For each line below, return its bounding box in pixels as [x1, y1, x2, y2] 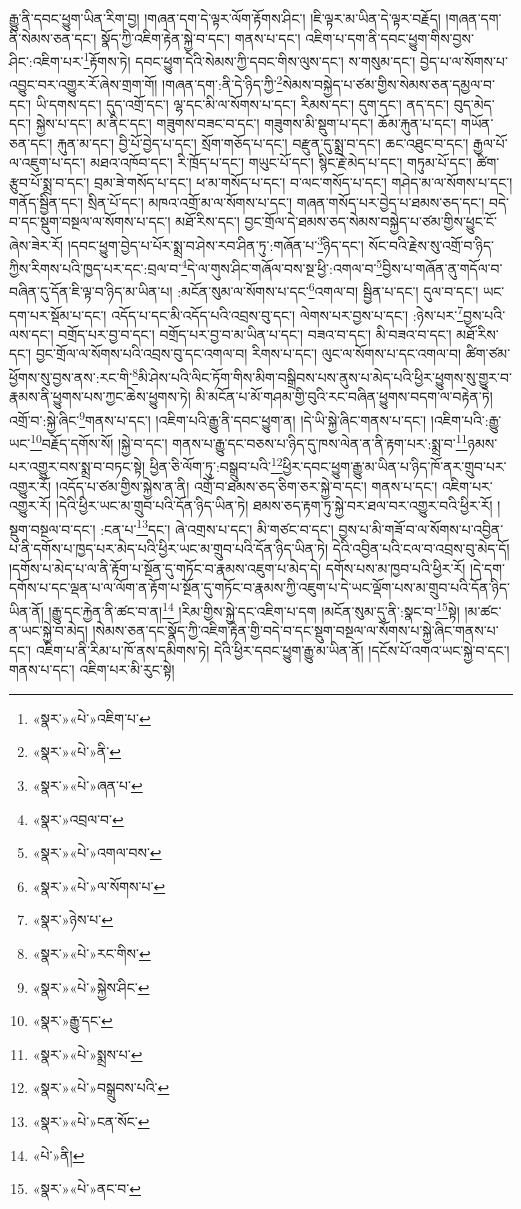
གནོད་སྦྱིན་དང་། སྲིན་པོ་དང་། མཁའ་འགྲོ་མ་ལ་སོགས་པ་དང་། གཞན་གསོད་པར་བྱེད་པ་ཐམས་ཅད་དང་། [9, 191, 485, 212]
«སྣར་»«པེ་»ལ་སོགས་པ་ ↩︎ [32, 875, 166, 896]
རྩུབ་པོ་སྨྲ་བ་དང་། [9, 172, 90, 193]
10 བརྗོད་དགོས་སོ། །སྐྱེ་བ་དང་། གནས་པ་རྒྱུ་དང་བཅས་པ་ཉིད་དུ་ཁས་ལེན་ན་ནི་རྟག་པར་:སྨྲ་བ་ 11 [30, 430, 468, 453]
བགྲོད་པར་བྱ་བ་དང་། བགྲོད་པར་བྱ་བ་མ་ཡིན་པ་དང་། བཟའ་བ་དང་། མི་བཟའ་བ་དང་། [58, 323, 452, 344]
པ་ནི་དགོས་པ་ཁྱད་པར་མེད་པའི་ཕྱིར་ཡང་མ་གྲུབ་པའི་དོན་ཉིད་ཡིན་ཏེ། [9, 538, 329, 559]
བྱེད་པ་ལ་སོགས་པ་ [419, 50, 508, 71]
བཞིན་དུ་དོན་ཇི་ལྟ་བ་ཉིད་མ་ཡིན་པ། [9, 281, 173, 301]
